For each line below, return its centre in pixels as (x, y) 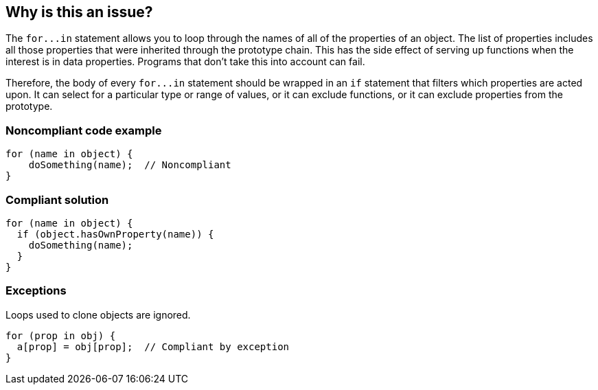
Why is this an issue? (79, 12)
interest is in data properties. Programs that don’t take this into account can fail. (185, 62)
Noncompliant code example (84, 130)
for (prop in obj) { (61, 335)
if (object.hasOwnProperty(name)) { (115, 234)
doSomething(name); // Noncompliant (130, 165)
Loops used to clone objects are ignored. (98, 314)
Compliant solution (57, 199)
